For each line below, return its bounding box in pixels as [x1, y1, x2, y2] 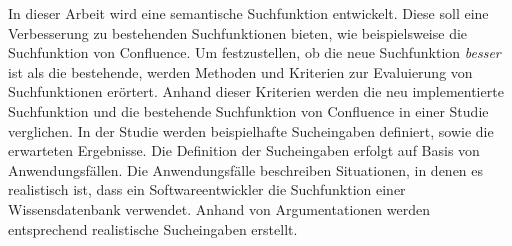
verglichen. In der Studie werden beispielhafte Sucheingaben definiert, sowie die [8, 120, 494, 141]
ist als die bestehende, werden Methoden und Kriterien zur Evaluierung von [8, 61, 473, 82]
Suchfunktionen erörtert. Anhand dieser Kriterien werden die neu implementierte [8, 81, 504, 102]
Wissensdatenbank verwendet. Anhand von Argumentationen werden [8, 198, 430, 219]
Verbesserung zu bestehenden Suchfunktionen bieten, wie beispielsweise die [8, 22, 468, 43]
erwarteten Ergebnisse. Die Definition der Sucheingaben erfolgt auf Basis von [8, 140, 480, 161]
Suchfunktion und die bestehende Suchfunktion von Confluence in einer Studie [8, 100, 489, 121]
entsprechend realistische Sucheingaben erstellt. [8, 218, 298, 239]
